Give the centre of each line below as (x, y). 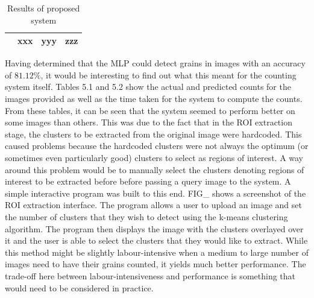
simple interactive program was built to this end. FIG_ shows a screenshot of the (155, 193)
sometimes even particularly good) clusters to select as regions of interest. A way (154, 158)
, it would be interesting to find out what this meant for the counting (168, 74)
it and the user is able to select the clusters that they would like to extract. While (156, 240)
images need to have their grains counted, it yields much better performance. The (155, 264)
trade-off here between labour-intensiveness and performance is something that (150, 275)
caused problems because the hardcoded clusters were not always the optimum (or (157, 146)
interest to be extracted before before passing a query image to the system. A (148, 181)
